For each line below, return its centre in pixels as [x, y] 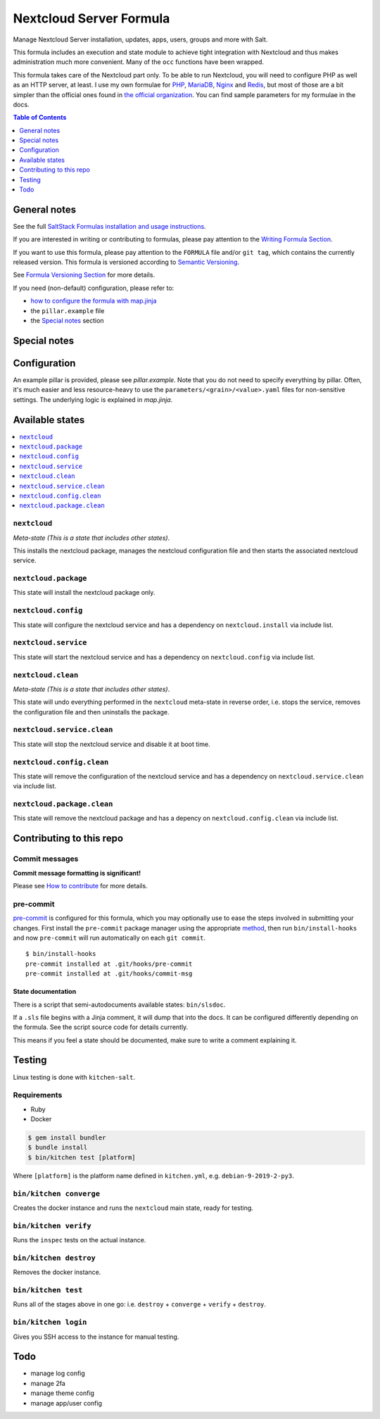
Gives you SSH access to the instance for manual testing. [96, 1337]
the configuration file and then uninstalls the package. [91, 712]
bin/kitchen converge [56, 1193]
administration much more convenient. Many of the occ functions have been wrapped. [138, 62]
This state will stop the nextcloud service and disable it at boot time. [112, 744]
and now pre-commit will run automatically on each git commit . [109, 938]
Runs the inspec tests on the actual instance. [80, 1240]
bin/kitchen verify [52, 1226]
